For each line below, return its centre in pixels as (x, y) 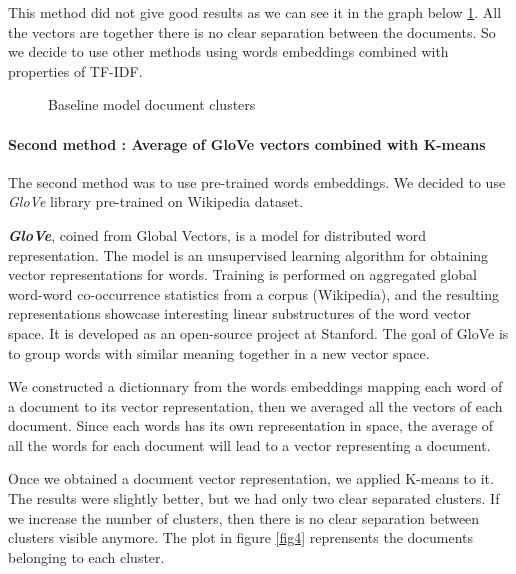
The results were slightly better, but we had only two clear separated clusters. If (254, 498)
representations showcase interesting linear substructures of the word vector (239, 313)
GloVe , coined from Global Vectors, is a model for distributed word (217, 234)
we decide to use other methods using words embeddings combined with (228, 51)
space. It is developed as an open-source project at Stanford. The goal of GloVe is (258, 332)
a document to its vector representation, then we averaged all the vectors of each (255, 405)
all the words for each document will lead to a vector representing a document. (249, 444)
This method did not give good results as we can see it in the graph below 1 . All (255, 12)
